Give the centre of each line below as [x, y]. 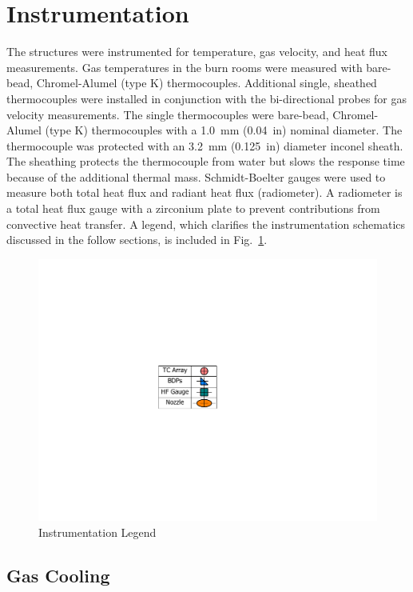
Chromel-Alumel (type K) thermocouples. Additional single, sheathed [206, 83]
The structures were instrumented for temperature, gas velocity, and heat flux [197, 52]
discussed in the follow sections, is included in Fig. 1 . [137, 240]
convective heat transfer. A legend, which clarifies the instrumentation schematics [206, 224]
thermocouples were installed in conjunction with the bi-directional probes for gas [207, 98]
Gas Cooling [58, 575]
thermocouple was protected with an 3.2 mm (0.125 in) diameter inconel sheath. [205, 145]
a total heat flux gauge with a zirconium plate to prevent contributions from [193, 208]
